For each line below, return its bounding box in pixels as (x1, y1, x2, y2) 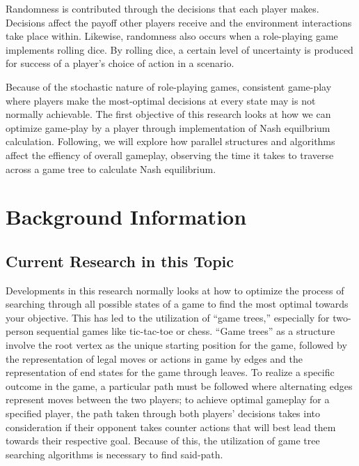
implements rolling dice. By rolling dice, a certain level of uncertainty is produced (6, 42, 353, 57)
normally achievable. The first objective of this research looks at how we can (6, 107, 331, 121)
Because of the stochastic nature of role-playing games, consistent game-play (6, 79, 332, 93)
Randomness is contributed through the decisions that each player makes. (6, 1, 319, 15)
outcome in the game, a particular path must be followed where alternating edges (6, 378, 353, 393)
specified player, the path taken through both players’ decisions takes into (6, 406, 321, 421)
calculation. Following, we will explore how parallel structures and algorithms (6, 134, 335, 149)
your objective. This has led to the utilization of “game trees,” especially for (6, 310, 330, 324)
